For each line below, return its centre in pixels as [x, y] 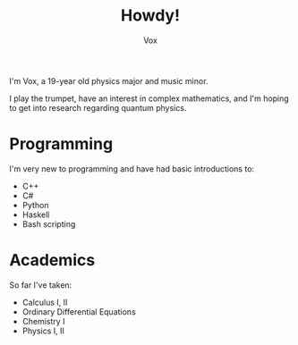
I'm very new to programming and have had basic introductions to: [132, 168]
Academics [52, 261]
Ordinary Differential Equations [79, 311]
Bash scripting [49, 223]
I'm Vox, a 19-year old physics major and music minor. [109, 80]
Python [35, 205]
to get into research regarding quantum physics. [98, 107]
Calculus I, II [45, 302]
